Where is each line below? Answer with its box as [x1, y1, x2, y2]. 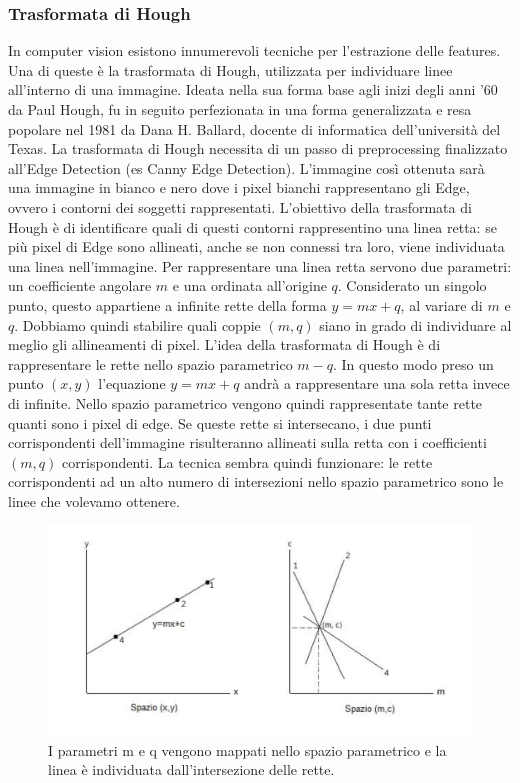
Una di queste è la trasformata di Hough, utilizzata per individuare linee [8, 59, 453, 80]
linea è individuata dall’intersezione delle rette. [48, 759, 335, 780]
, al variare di [400, 294, 483, 315]
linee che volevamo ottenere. [8, 490, 180, 511]
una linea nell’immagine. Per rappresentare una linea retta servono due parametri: [8, 255, 512, 276]
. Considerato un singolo [337, 275, 487, 296]
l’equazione [98, 373, 166, 394]
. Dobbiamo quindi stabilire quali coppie [14, 314, 261, 335]
